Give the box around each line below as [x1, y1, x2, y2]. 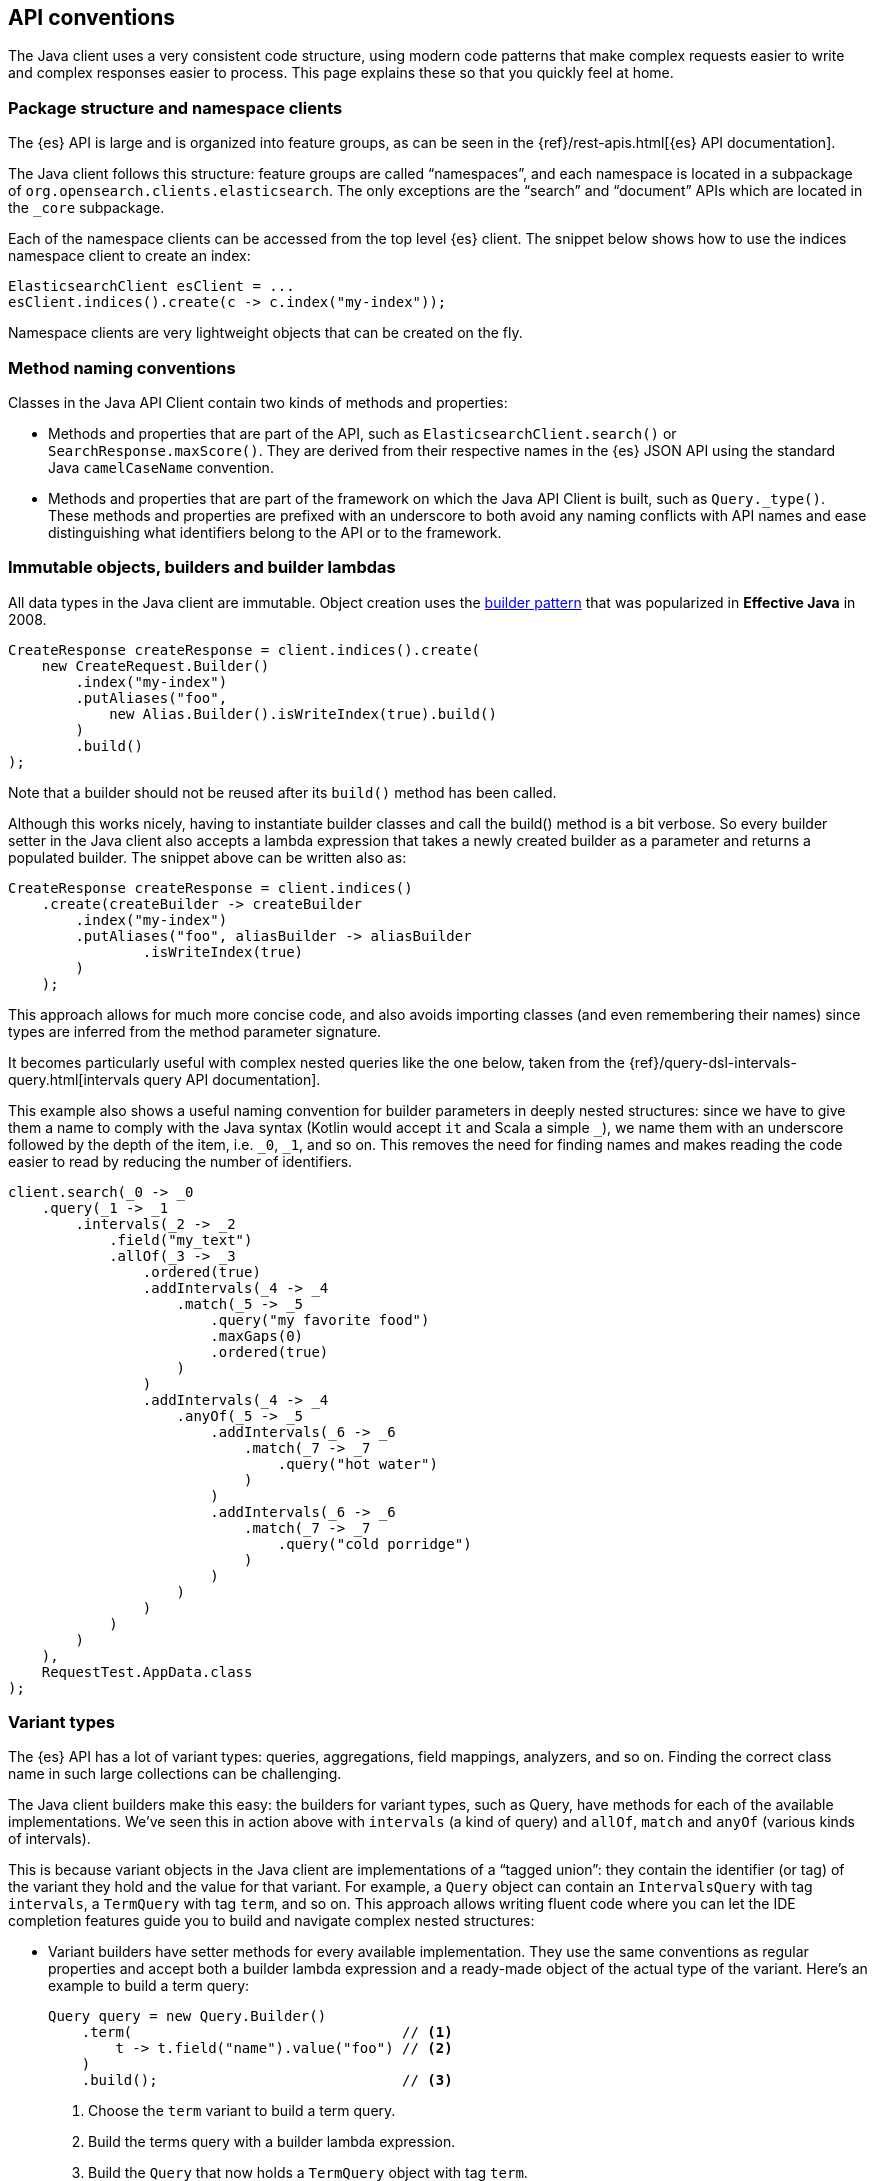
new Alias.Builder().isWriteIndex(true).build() [109, 705, 497, 722]
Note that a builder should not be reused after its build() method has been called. [8, 783, 557, 801]
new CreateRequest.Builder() [41, 657, 270, 674]
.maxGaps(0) [210, 1327, 304, 1344]
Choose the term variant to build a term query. [88, 2102, 396, 2120]
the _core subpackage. [8, 199, 165, 217]
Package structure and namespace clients [8, 97, 343, 118]
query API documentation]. [143, 1070, 321, 1088]
